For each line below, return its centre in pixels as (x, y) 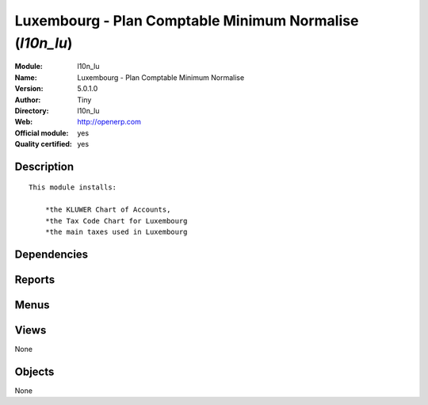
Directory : (32, 110)
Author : (28, 100)
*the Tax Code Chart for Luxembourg (116, 221)
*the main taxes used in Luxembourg (116, 232)
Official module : (42, 133)
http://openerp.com (109, 122)
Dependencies (52, 254)
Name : (26, 77)
